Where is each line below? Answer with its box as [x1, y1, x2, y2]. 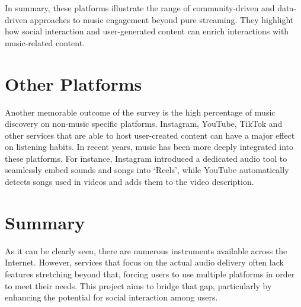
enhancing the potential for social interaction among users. [5, 291, 218, 303]
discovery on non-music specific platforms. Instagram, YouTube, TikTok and [5, 117, 283, 130]
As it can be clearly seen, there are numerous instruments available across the [5, 244, 287, 257]
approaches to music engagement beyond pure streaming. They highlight [30, 13, 294, 25]
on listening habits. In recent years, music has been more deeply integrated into [5, 140, 294, 153]
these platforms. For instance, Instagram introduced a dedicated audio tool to [5, 152, 287, 164]
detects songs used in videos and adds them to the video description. [5, 175, 254, 188]
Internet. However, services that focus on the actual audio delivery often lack [5, 256, 284, 268]
